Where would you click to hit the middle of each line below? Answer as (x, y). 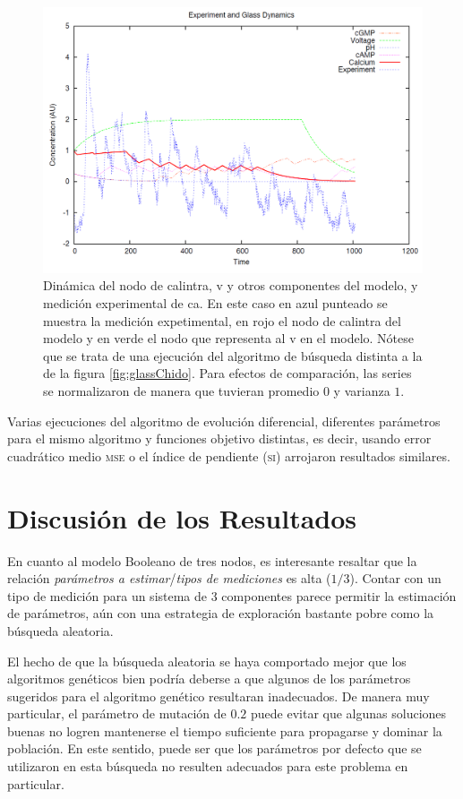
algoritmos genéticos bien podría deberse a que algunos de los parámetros (209, 679)
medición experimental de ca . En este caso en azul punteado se (215, 303)
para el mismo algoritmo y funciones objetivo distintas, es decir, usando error (219, 438)
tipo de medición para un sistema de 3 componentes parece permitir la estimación (232, 595)
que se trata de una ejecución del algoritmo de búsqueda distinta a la (233, 355)
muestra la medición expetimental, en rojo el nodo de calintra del (222, 320)
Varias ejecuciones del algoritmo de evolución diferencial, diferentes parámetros (224, 421)
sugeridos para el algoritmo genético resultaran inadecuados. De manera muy (219, 696)
